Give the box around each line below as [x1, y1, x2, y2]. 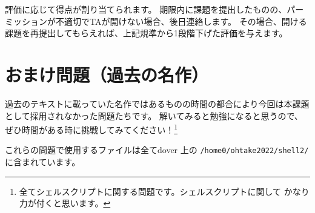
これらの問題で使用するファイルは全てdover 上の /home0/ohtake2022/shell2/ [5, 143, 309, 156]
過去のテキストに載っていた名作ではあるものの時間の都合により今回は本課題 [5, 97, 310, 110]
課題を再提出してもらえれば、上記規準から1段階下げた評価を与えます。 [5, 27, 288, 39]
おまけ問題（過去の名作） [5, 62, 209, 87]
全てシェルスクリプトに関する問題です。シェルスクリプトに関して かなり [19, 185, 310, 197]
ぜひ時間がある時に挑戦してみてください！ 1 [5, 122, 178, 136]
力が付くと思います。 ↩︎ [19, 197, 111, 209]
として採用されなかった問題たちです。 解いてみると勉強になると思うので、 [5, 109, 303, 122]
